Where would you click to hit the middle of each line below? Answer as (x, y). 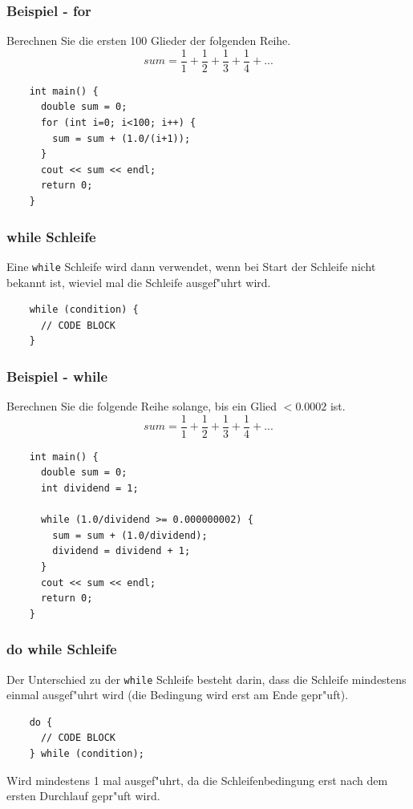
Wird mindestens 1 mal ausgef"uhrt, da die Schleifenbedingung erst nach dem (197, 780)
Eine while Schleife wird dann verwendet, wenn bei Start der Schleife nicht (191, 266)
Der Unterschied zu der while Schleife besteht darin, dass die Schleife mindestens (206, 679)
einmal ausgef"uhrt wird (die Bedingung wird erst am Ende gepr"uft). (178, 695)
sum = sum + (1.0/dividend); (130, 535)
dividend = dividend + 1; (121, 551)
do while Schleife (62, 649)
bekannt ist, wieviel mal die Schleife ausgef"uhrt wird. (139, 282)
